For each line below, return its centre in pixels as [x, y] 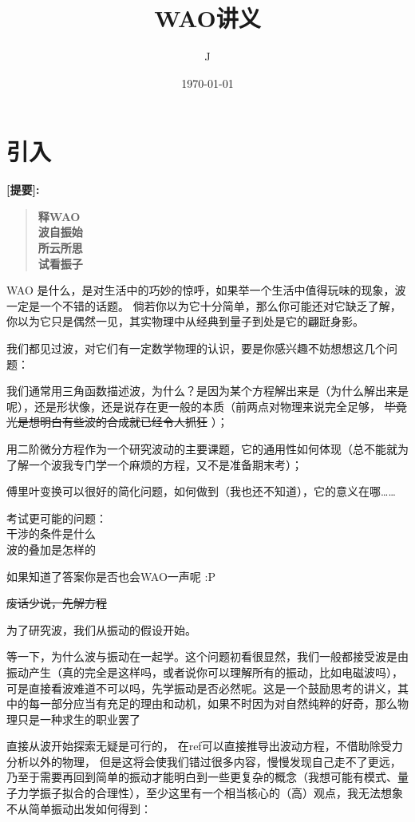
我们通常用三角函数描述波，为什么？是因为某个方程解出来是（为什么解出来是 [207, 391]
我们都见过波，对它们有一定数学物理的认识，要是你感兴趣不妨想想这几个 [196, 348]
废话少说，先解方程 [57, 603]
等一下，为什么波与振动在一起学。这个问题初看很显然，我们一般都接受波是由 [207, 656]
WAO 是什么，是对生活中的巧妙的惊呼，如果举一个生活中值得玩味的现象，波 [206, 290]
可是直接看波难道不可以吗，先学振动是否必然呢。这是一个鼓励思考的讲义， [202, 688]
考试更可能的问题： [57, 518]
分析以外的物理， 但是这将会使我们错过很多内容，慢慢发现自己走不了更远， [204, 761]
